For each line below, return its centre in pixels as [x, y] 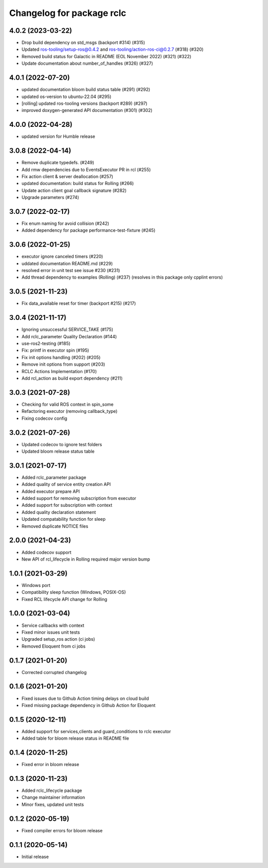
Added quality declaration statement [59, 512]
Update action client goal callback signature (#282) [74, 190]
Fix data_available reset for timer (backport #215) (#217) [79, 303]
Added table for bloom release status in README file [75, 738]
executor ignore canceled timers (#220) [62, 257]
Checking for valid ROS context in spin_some [67, 404]
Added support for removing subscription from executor [79, 498]
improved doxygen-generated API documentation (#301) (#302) [87, 110]
